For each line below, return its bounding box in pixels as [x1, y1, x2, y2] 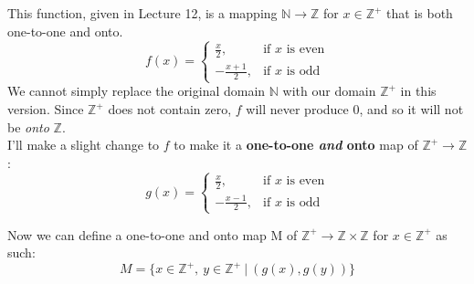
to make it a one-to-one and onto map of [174, 135, 418, 154]
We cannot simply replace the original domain [7, 81, 266, 100]
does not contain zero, [108, 100, 232, 119]
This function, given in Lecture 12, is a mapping [7, 4, 278, 23]
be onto [7, 117, 49, 136]
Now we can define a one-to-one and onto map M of [7, 225, 298, 244]
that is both [386, 4, 453, 23]
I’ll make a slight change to [7, 135, 160, 154]
